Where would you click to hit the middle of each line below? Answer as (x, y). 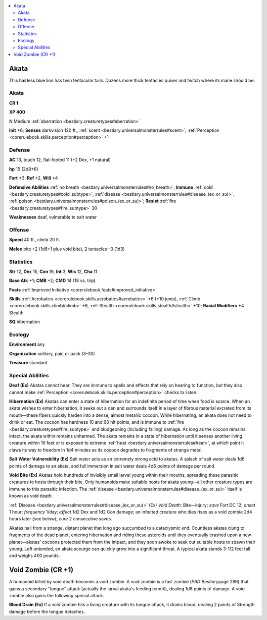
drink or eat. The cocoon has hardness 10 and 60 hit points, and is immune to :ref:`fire (97, 422)
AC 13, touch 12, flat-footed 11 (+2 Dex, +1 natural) (60, 160)
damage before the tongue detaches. (47, 612)
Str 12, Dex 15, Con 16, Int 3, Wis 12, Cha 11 (53, 271)
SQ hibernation (24, 322)
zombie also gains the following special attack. (57, 595)
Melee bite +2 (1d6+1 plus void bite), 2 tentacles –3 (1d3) (67, 249)
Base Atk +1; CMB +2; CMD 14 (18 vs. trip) (52, 281)
